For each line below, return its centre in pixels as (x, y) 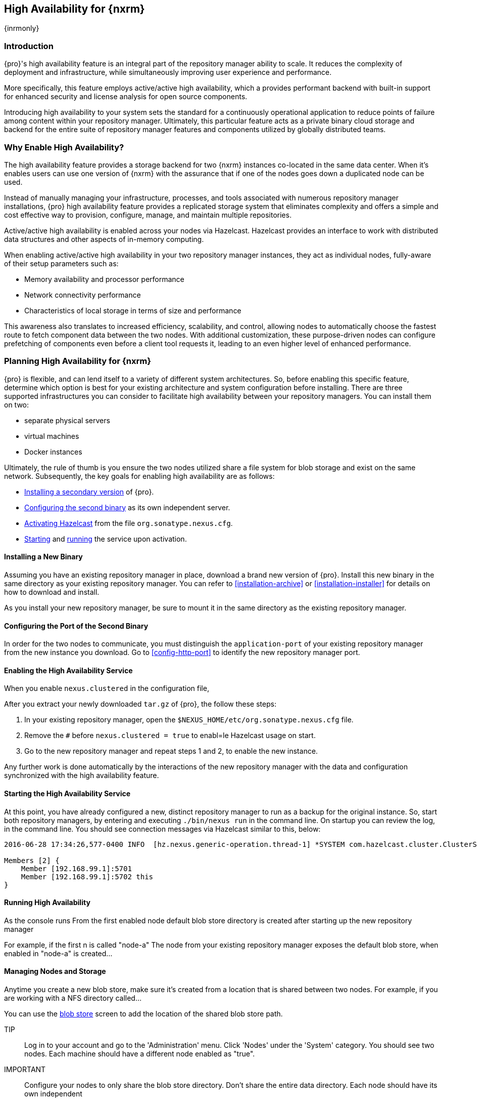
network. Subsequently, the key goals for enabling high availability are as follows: (139, 476)
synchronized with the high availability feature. (82, 776)
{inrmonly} (22, 28)
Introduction (29, 46)
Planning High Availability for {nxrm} (78, 361)
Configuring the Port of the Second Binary (76, 626)
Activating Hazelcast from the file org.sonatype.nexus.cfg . (129, 523)
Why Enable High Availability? (64, 147)
